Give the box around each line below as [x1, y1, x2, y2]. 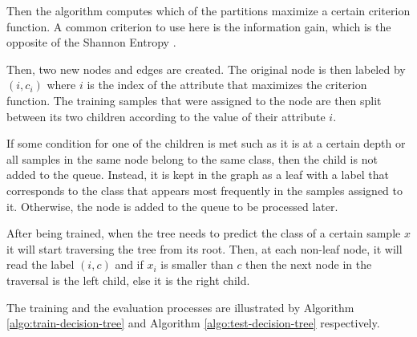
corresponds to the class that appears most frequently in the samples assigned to [6, 181, 403, 198]
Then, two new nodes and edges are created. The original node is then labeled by [6, 60, 406, 77]
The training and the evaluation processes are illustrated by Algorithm [6, 298, 354, 315]
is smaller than [160, 256, 233, 273]
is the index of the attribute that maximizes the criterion [87, 76, 367, 93]
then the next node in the [245, 256, 372, 273]
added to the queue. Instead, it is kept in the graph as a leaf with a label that [6, 166, 390, 183]
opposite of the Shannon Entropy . [6, 34, 176, 51]
